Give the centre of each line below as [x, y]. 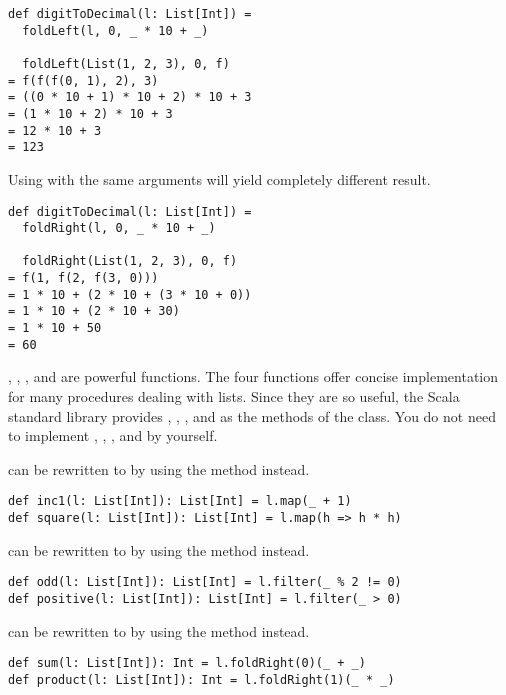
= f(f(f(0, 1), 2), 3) [83, 80]
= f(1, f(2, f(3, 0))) [83, 278]
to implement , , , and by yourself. [113, 435]
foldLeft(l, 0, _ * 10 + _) [115, 30]
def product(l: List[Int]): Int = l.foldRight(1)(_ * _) [201, 679]
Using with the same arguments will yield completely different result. [219, 178]
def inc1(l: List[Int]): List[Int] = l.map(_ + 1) [180, 501]
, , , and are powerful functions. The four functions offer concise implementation [253, 376]
